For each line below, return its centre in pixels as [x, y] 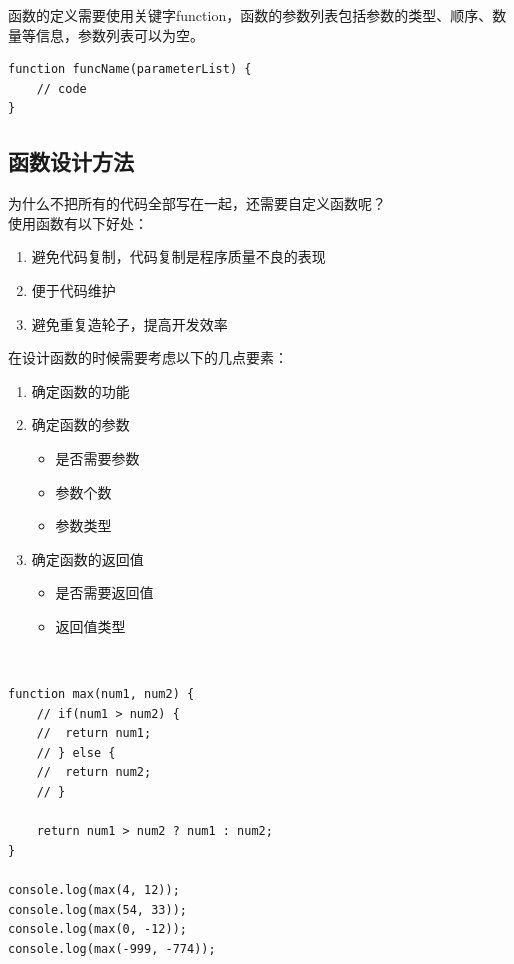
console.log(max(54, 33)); [97, 909]
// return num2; [94, 772]
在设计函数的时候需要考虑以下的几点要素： [148, 357]
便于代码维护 [73, 289]
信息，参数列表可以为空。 [119, 34]
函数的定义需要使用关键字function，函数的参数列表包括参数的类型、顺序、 [250, 15]
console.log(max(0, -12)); [97, 929]
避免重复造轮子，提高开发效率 [129, 323]
